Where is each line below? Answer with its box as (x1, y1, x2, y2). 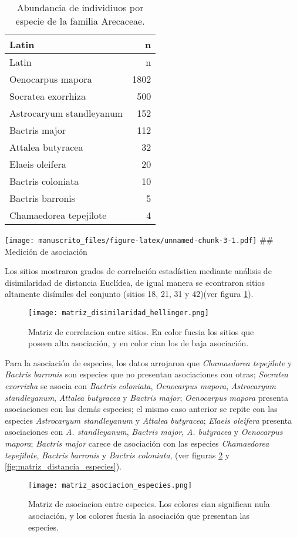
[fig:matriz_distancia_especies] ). (5, 460, 122, 472)
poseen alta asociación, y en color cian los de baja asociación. (28, 337, 249, 349)
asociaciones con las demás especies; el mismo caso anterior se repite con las (5, 403, 278, 415)
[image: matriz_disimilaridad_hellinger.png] (28, 309, 209, 318)
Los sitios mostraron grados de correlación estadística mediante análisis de (5, 265, 272, 277)
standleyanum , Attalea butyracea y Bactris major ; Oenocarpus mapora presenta (5, 391, 288, 403)
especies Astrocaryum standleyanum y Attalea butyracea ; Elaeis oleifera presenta (5, 414, 292, 426)
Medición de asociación (5, 245, 87, 257)
